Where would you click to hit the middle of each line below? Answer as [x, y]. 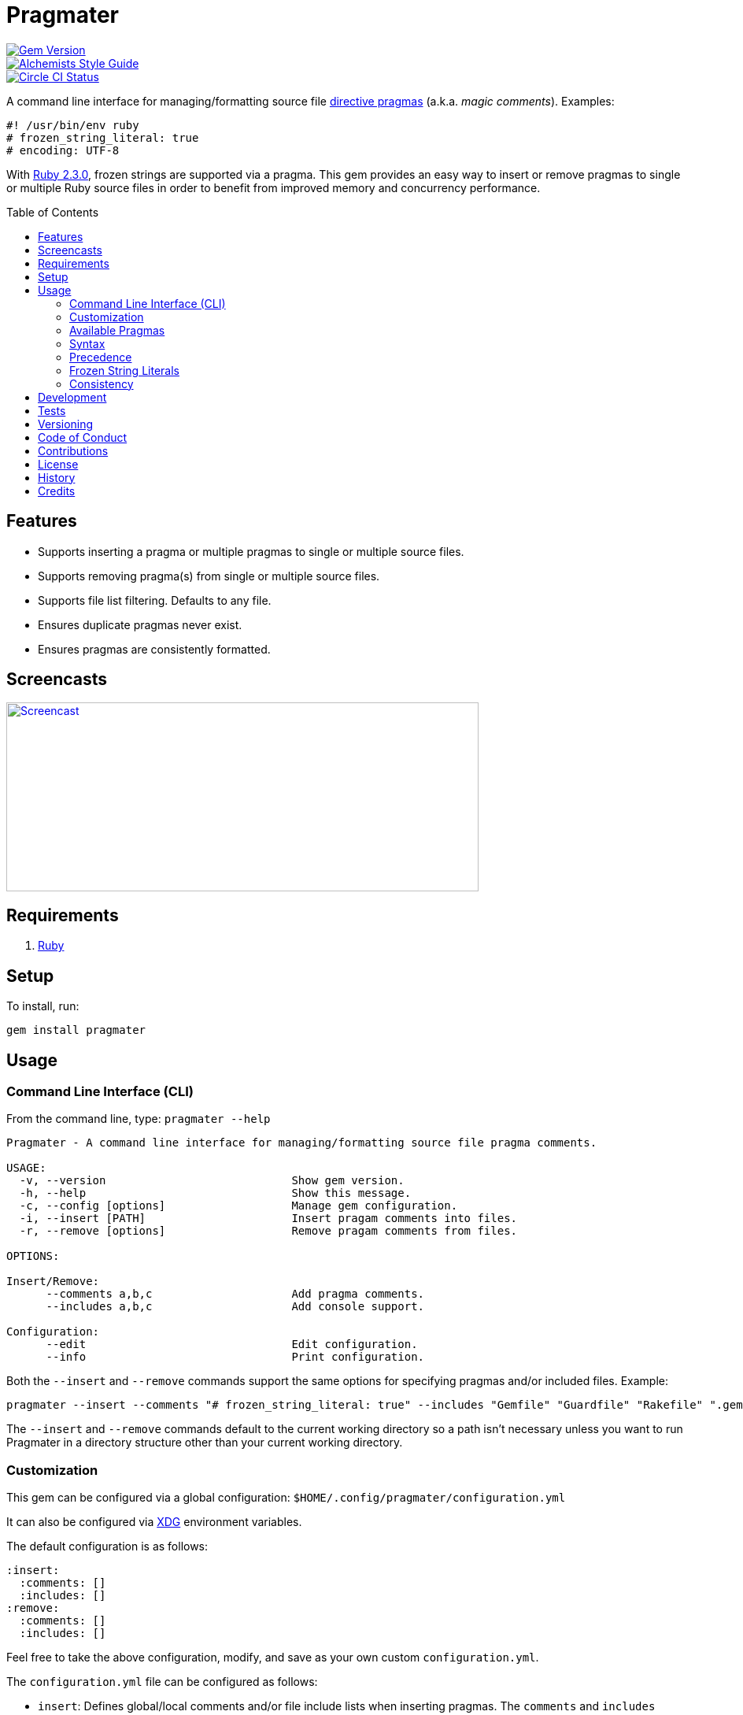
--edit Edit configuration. [232, 1345]
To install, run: [43, 1006]
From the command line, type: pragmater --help [139, 1119]
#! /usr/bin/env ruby [73, 125]
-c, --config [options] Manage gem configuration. [238, 1206]
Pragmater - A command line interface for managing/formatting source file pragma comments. [302, 1143]
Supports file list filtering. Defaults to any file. [155, 600]
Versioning [66, 424]
